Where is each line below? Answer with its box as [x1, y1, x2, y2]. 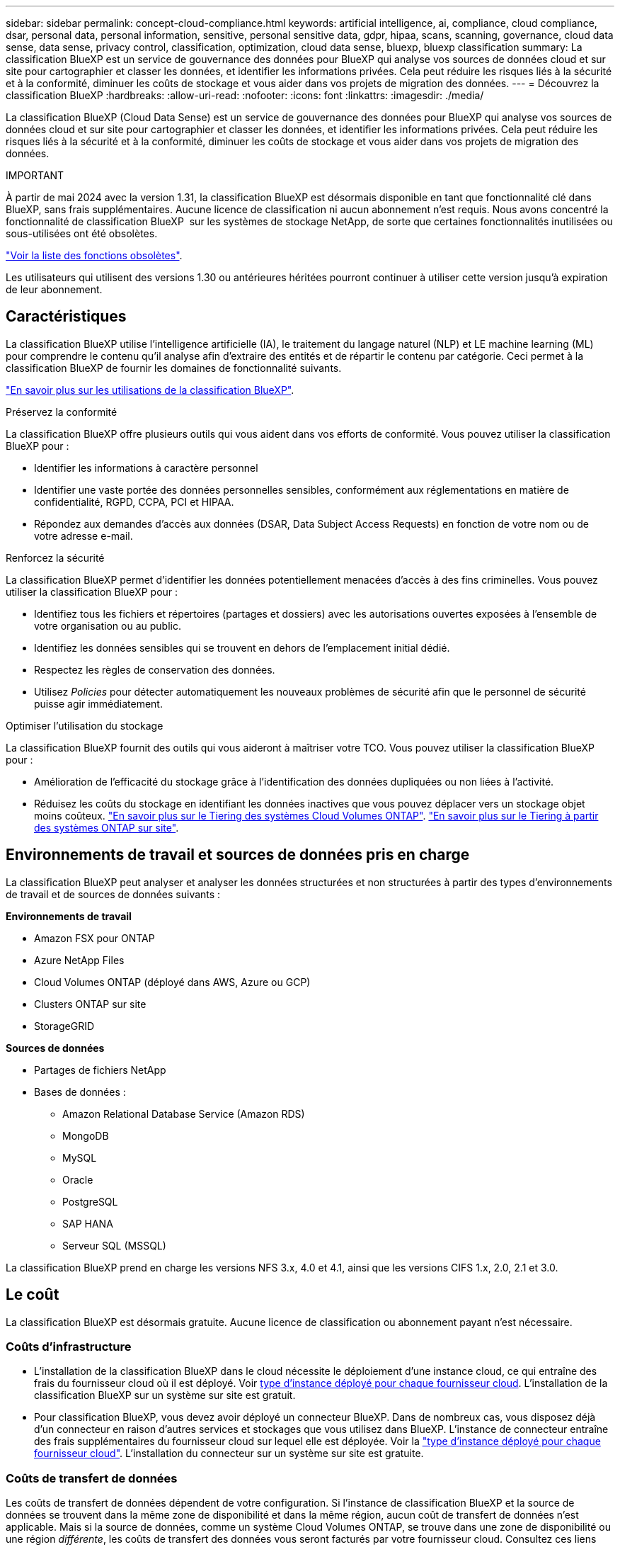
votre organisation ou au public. [34, 619, 181, 632]
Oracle [62, 1173, 93, 1186]
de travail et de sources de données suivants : [6, 888, 221, 900]
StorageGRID [34, 1019, 95, 1032]
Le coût [6, 1286, 59, 1304]
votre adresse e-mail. [34, 529, 133, 542]
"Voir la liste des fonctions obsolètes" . [6, 249, 183, 261]
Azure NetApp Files [34, 953, 125, 966]
